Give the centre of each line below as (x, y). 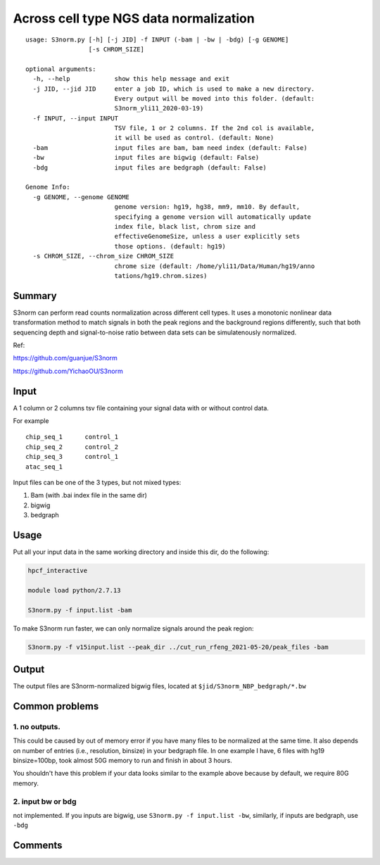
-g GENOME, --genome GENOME (81, 197)
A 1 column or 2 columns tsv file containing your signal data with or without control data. (141, 408)
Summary (35, 296)
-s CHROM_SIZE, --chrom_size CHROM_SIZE (103, 256)
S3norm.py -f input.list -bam (80, 610)
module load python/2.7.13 (74, 590)
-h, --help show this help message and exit (131, 79)
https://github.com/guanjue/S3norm (65, 358)
